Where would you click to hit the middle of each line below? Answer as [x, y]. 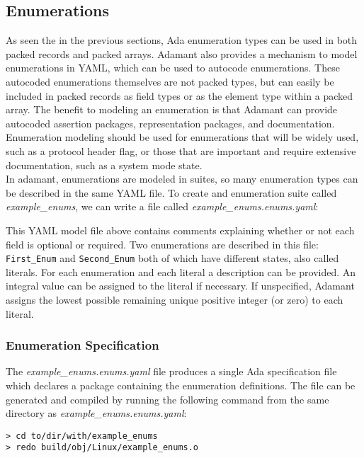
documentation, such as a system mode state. [104, 165]
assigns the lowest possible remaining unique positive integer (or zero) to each [175, 299]
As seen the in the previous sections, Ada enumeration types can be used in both [182, 40]
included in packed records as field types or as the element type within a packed [179, 95]
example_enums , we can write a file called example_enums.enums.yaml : [162, 206]
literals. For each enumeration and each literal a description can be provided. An [181, 271]
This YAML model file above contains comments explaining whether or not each [180, 230]
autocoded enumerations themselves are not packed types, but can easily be [170, 81]
